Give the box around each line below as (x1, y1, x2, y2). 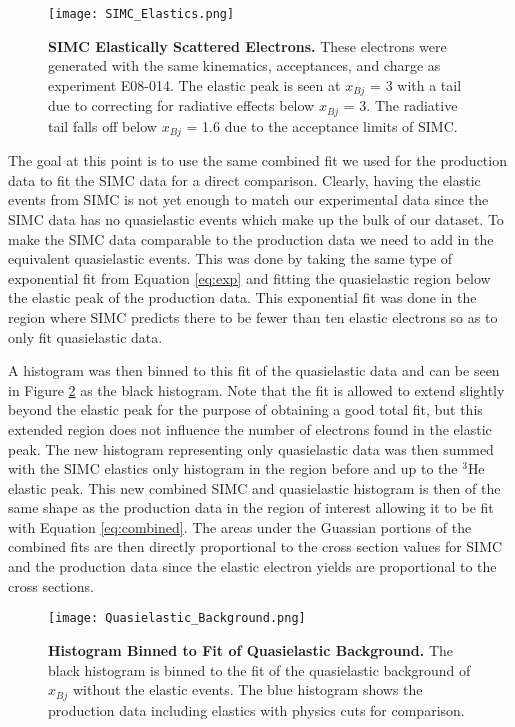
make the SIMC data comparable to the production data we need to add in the (8, 228, 494, 249)
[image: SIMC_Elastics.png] (48, 7, 235, 21)
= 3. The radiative (343, 95, 458, 116)
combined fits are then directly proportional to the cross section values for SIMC (8, 536, 503, 557)
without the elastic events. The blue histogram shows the (72, 679, 423, 700)
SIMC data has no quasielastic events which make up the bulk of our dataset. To (8, 208, 504, 229)
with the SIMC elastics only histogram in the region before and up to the (8, 458, 458, 479)
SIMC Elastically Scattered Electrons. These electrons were (48, 35, 447, 56)
